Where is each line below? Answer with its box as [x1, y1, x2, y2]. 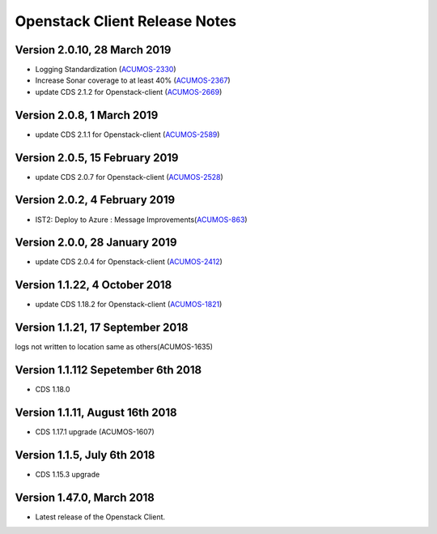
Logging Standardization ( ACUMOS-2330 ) [35, 65, 177, 75]
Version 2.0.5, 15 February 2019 [15, 151, 179, 164]
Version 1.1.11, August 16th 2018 [15, 406, 177, 419]
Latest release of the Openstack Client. [35, 511, 166, 522]
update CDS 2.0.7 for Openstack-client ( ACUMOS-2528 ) [35, 172, 224, 182]
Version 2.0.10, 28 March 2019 [15, 43, 172, 57]
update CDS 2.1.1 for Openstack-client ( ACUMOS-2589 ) [35, 130, 220, 139]
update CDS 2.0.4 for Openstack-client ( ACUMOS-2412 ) [35, 257, 223, 267]
